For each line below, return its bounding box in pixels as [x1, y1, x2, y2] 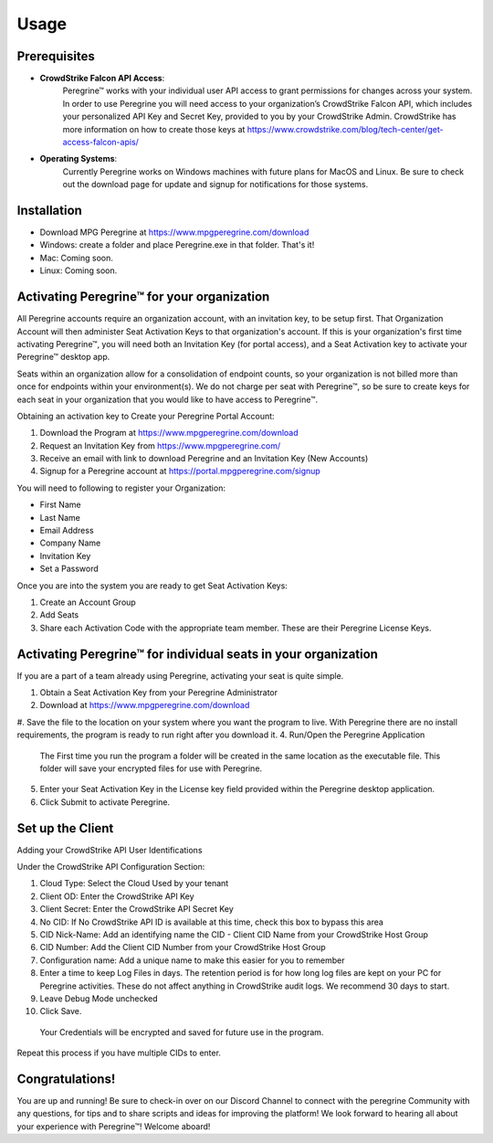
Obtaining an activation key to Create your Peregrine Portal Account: [16, 410, 275, 421]
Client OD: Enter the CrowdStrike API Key [39, 891, 195, 902]
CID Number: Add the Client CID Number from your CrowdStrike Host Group [39, 942, 326, 953]
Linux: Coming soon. [39, 265, 118, 276]
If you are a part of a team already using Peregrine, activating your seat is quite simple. [16, 670, 344, 681]
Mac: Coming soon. [39, 252, 114, 263]
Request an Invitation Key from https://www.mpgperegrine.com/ [39, 439, 281, 451]
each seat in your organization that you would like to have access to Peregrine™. [16, 394, 319, 405]
